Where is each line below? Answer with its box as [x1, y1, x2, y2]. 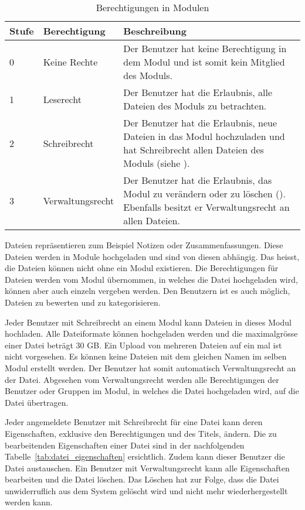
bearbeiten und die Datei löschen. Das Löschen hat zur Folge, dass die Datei [5, 473, 279, 485]
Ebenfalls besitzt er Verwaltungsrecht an [123, 200, 290, 214]
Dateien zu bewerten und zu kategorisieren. [5, 296, 161, 308]
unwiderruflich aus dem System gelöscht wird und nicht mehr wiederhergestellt [5, 484, 288, 497]
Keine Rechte [43, 55, 98, 69]
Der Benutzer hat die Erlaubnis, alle [123, 85, 273, 99]
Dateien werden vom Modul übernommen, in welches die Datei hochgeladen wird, [5, 273, 298, 285]
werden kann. [5, 496, 53, 508]
